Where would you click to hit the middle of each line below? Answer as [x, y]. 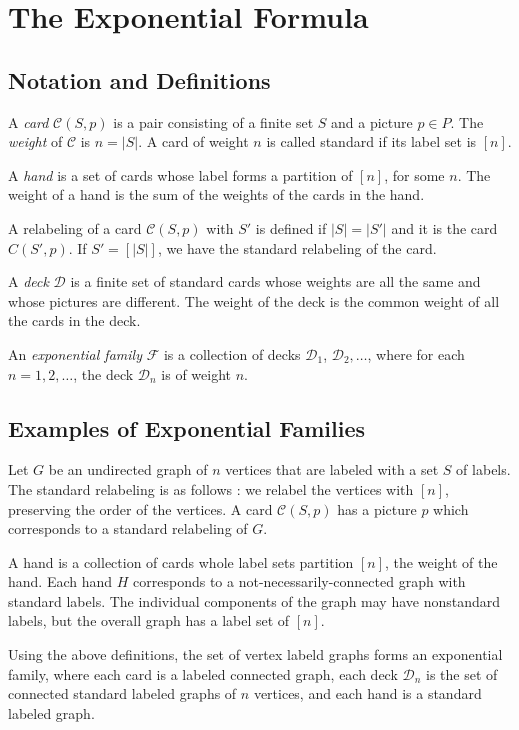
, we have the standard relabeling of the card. [297, 247]
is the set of [462, 673]
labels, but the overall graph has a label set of [149, 620]
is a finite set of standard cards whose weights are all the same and [275, 281]
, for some [414, 174]
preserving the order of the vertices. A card [140, 508]
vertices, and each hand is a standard [367, 693]
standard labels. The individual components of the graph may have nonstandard [254, 600]
